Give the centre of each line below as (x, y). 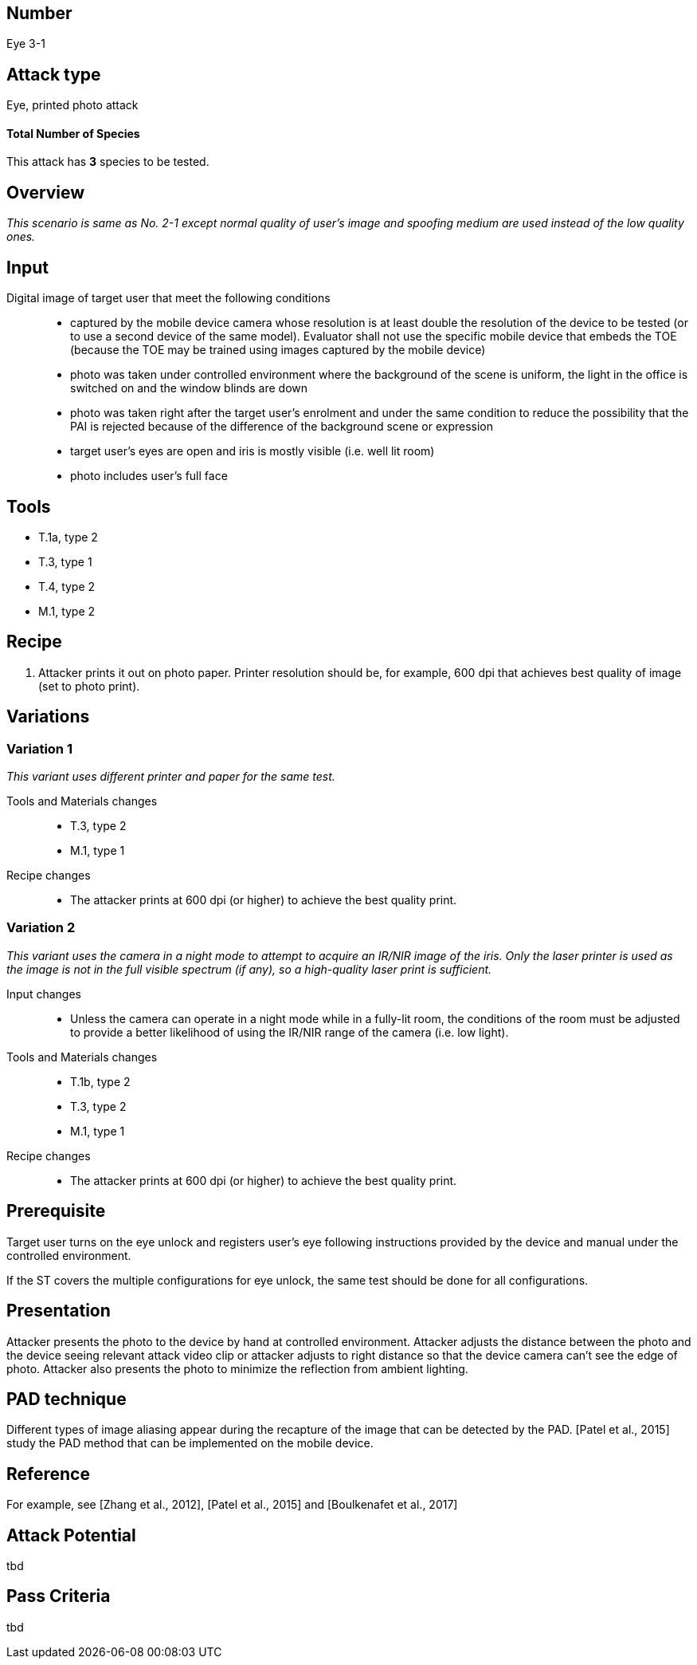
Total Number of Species (73, 133)
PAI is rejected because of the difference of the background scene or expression (282, 427)
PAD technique (67, 1399)
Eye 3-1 (26, 44)
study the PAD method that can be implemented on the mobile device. (190, 1443)
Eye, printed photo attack (72, 105)
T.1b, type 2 (100, 1081)
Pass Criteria (59, 1596)
